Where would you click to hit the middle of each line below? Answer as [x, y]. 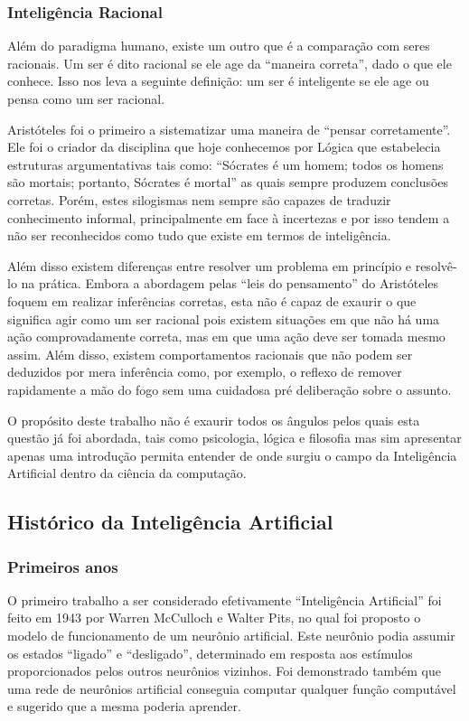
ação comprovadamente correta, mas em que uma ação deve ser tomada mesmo [226, 337]
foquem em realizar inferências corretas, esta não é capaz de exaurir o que [212, 300]
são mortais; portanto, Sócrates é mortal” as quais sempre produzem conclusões [228, 182]
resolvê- [436, 265]
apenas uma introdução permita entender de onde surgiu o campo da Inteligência [232, 455]
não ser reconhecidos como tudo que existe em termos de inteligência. [199, 235]
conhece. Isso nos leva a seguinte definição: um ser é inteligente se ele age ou [218, 81]
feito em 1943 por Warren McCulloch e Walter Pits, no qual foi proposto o [214, 618]
